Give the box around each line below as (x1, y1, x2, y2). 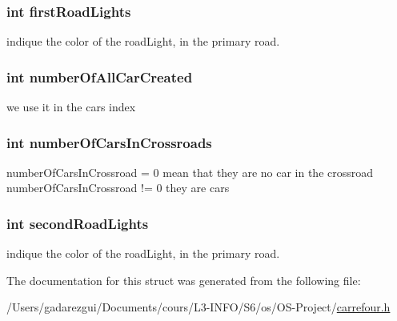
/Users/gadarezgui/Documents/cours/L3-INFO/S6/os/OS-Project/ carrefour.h (6, 299, 391, 315)
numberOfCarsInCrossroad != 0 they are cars (6, 179, 230, 196)
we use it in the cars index (6, 98, 136, 115)
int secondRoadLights (6, 213, 149, 233)
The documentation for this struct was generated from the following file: (6, 271, 361, 288)
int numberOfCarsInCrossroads (6, 132, 212, 152)
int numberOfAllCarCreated (6, 66, 193, 86)
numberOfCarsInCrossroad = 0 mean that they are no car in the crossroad (6, 163, 374, 180)
